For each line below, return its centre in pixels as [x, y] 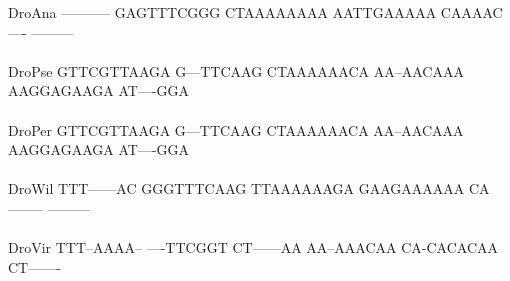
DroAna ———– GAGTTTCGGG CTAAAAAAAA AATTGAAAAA [222, 12]
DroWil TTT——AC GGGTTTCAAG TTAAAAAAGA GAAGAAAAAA [236, 188]
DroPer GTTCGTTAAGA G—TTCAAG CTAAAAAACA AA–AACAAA [236, 129]
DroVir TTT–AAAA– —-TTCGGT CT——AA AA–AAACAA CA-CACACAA [253, 247]
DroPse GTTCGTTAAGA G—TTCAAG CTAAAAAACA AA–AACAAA [236, 70]
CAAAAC [471, 12]
